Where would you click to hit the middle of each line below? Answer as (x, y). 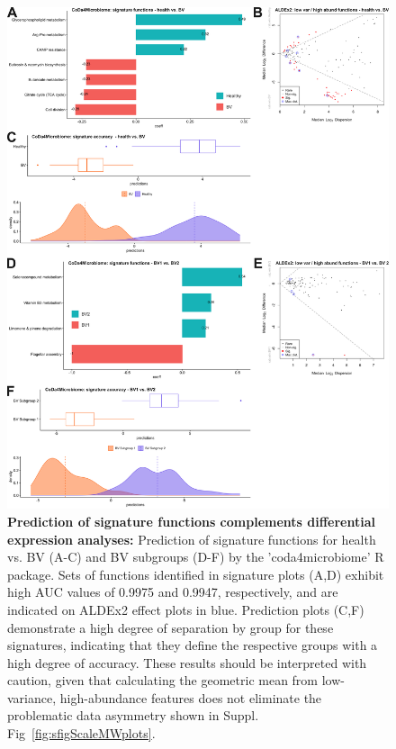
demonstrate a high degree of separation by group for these (171, 627)
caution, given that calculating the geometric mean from (163, 680)
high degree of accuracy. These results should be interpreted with (187, 662)
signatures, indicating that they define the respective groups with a (193, 645)
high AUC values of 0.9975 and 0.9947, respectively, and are (173, 592)
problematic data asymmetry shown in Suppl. (133, 715)
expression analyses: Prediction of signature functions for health (192, 539)
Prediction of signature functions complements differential (191, 521)
